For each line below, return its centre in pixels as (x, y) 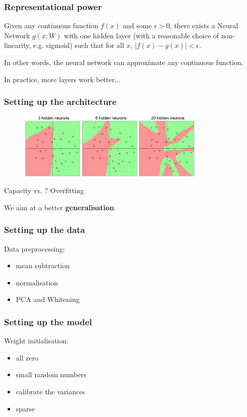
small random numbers (51, 374)
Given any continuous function (51, 25)
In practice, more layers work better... (62, 79)
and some (137, 25)
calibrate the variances (51, 392)
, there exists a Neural (204, 25)
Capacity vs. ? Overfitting (44, 190)
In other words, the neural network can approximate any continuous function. (124, 62)
